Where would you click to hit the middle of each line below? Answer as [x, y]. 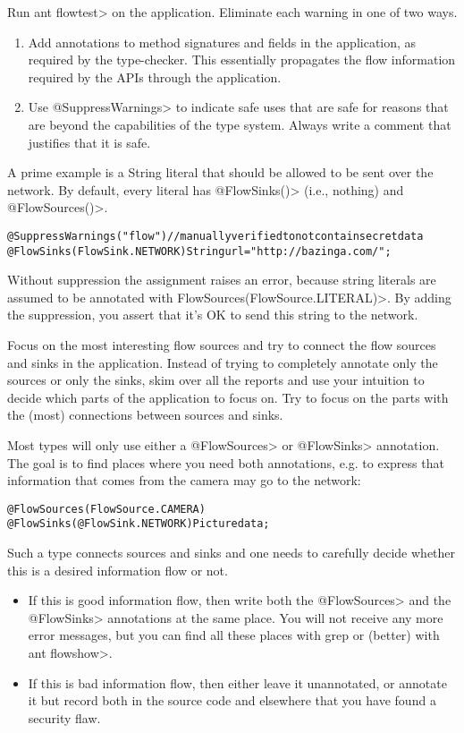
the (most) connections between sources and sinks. [145, 415]
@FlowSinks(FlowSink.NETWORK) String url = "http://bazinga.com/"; [199, 251]
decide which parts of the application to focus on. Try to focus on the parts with [228, 397]
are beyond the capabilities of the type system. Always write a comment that [240, 124]
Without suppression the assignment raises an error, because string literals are [222, 280]
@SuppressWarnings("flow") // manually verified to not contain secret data [215, 236]
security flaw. [64, 717]
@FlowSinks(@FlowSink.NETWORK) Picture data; [139, 524]
